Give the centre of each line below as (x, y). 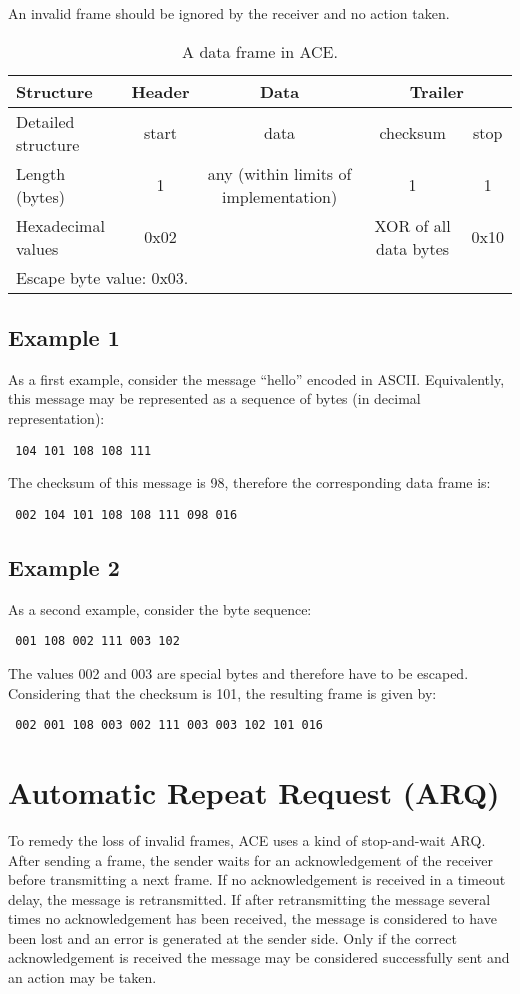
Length (41, 173)
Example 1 (64, 336)
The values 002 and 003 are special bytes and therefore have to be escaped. (238, 672)
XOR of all (412, 225)
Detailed (45, 121)
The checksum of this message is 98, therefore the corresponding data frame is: (249, 482)
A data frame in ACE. (260, 51)
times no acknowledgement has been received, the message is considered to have (252, 918)
